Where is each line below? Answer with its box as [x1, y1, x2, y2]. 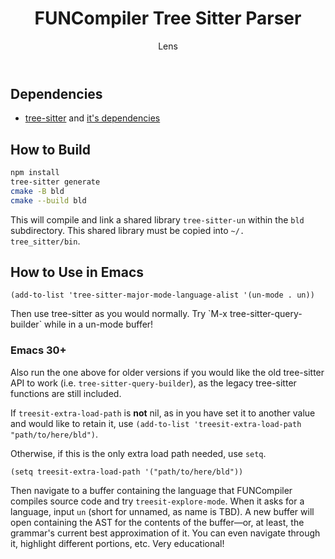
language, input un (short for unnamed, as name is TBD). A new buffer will [10, 505, 315, 517]
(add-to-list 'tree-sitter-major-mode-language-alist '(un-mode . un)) [10, 290, 315, 301]
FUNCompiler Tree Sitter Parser [34, 7, 302, 30]
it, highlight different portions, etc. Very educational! [10, 537, 225, 549]
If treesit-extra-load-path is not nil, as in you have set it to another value [10, 407, 316, 419]
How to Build [10, 141, 92, 158]
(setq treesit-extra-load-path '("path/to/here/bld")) [10, 467, 244, 477]
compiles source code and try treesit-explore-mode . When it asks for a [10, 495, 305, 507]
